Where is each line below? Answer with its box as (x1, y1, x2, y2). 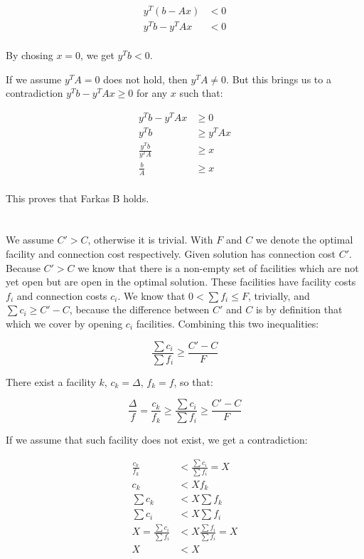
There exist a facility (6, 374, 96, 389)
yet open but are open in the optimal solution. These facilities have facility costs (6, 274, 356, 289)
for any (136, 85, 168, 100)
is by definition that (255, 302, 343, 317)
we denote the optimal (255, 232, 353, 247)
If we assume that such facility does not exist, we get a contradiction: (6, 432, 308, 447)
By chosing (6, 48, 53, 63)
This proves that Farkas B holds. (6, 190, 149, 205)
